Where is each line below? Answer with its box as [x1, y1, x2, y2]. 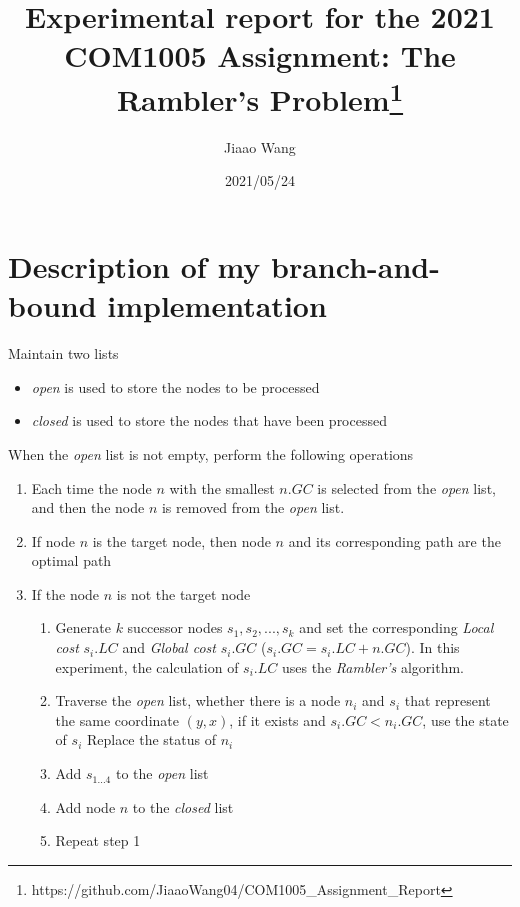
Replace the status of [86, 729, 217, 750]
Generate [55, 617, 111, 638]
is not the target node [116, 583, 251, 604]
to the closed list [132, 796, 234, 817]
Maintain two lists [8, 343, 119, 364]
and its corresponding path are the [288, 530, 501, 551]
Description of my [8, 246, 261, 287]
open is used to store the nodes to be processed [31, 376, 320, 397]
